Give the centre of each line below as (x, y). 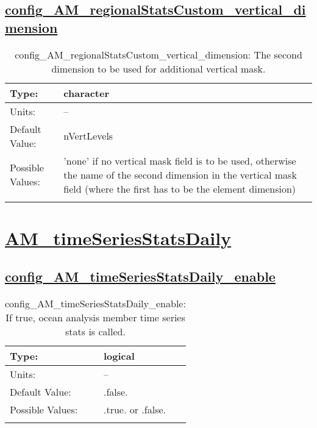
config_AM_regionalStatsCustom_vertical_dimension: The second (158, 54)
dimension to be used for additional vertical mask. (158, 68)
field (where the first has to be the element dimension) (180, 188)
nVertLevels (88, 136)
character (87, 93)
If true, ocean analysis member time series (95, 318)
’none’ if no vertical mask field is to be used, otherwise (180, 160)
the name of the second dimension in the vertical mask (180, 174)
